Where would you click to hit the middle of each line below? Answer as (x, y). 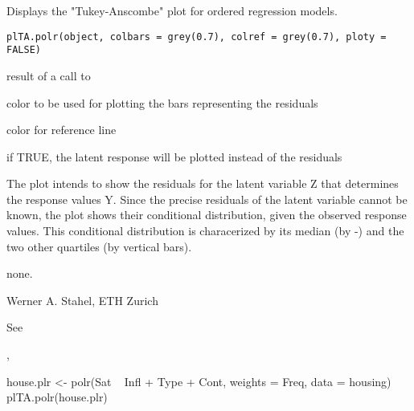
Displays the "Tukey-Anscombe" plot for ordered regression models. (172, 10)
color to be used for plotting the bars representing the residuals (162, 102)
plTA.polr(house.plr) (57, 397)
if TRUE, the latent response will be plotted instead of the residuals (174, 156)
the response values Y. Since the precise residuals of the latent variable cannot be (207, 199)
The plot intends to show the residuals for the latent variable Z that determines (203, 183)
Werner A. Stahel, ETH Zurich (82, 300)
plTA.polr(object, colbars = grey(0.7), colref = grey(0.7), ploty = (197, 37)
